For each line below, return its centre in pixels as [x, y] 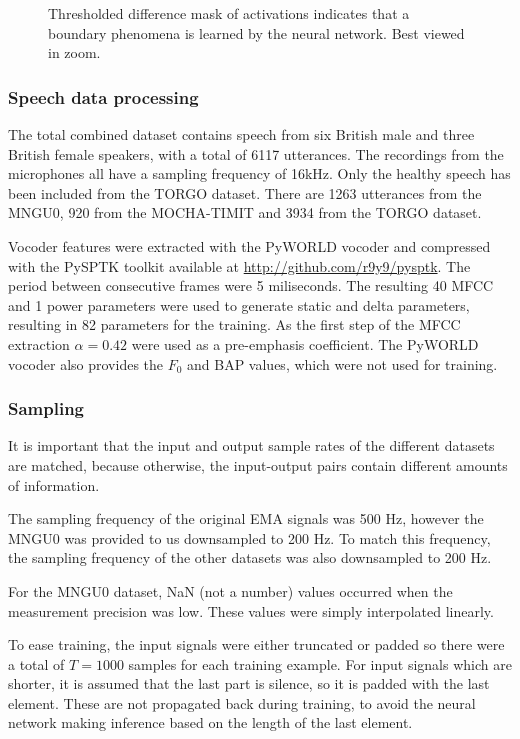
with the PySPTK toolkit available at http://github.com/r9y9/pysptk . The [239, 265]
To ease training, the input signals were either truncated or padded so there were [256, 644]
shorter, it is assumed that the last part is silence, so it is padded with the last [249, 683]
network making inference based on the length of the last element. [210, 722]
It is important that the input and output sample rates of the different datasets [251, 445]
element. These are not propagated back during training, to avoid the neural [242, 702]
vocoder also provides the [86, 363]
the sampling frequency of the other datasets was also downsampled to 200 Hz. [250, 557]
